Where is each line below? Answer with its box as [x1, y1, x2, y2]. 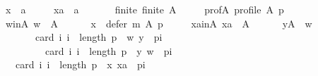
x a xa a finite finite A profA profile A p [5, 2, 284, 16]
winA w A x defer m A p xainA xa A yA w [5, 15, 312, 30]
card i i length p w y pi [35, 30, 163, 44]
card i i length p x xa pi [15, 57, 146, 72]
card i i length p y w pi [45, 43, 172, 58]
